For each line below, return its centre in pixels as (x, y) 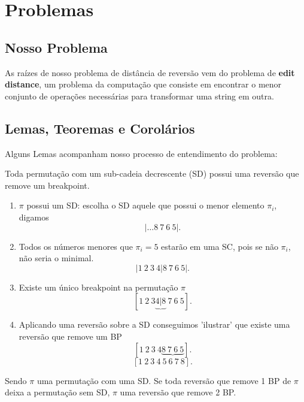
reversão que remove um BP (70, 336)
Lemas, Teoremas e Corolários (100, 128)
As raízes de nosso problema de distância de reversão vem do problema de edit (150, 72)
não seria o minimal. (56, 258)
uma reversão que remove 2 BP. (178, 392)
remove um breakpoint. (47, 185)
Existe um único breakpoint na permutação (98, 287)
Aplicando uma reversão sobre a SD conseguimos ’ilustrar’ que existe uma (154, 324)
